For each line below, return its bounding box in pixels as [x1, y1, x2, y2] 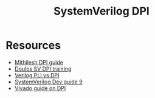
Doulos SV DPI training [14, 65, 72, 72]
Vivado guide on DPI [14, 84, 66, 92]
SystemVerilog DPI [53, 4, 150, 18]
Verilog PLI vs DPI [14, 71, 60, 79]
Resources [5, 38, 61, 52]
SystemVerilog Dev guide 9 [14, 78, 83, 85]
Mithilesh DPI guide [14, 58, 63, 66]
